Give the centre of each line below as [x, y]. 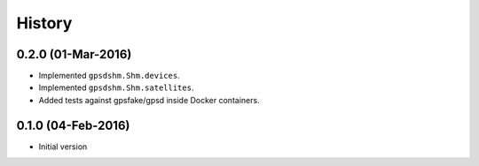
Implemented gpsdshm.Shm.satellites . [116, 87]
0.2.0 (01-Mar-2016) [74, 54]
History [44, 23]
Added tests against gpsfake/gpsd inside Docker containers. [149, 100]
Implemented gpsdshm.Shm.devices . [110, 76]
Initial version [63, 147]
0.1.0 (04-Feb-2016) [73, 125]
